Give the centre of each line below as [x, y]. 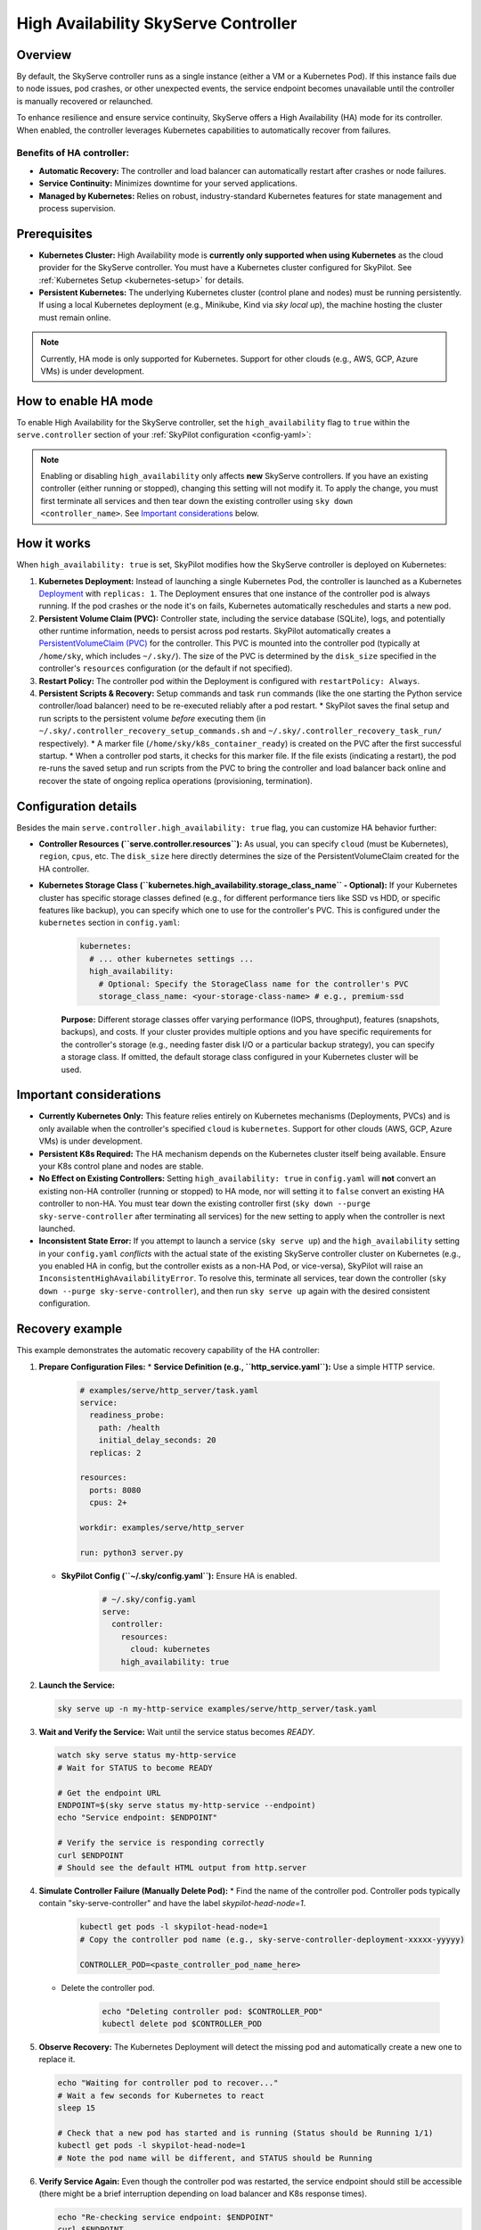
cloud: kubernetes [171, 1649]
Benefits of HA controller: [73, 153]
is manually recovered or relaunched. [85, 101]
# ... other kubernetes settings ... [171, 958]
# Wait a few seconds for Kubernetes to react [161, 2095]
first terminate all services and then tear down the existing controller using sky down [197, 500]
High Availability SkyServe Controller [157, 23]
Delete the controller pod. [108, 1987]
